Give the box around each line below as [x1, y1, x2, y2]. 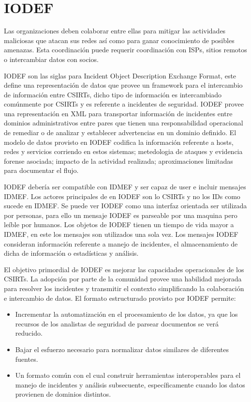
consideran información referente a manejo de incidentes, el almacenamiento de [4, 238, 238, 248]
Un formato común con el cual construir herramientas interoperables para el [15, 370, 241, 380]
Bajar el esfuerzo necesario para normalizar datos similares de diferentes [15, 344, 229, 354]
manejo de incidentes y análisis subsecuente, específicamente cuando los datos [15, 379, 245, 389]
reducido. [15, 328, 43, 338]
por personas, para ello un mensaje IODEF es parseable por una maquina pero [4, 210, 237, 220]
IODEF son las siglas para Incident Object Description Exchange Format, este [4, 70, 236, 80]
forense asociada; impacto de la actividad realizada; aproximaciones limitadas [4, 155, 233, 166]
